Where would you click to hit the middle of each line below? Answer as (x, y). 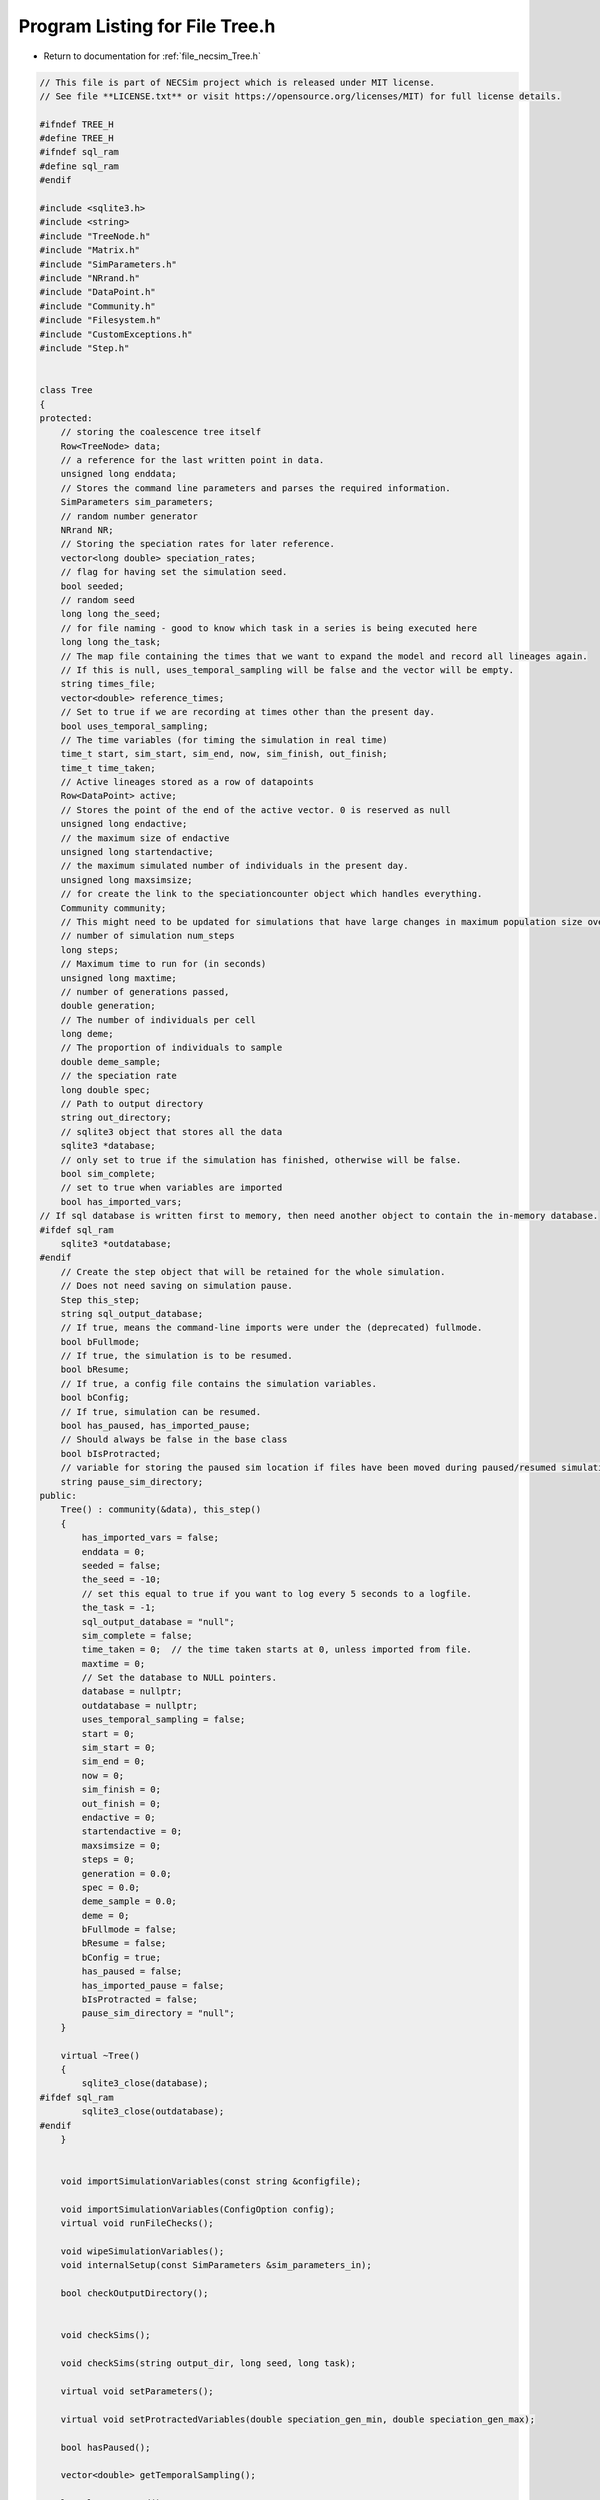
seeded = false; (121, 1565)
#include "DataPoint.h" (98, 292)
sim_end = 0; (113, 1761)
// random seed (97, 599)
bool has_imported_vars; (121, 1201)
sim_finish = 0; (121, 1789)
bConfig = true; (121, 1957)
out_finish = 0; (121, 1803)
